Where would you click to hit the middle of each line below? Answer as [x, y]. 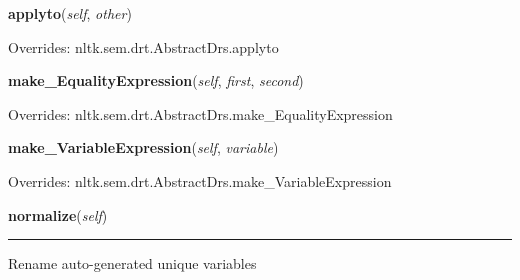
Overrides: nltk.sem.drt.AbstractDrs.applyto [143, 46]
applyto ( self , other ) [70, 13]
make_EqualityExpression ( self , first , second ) [156, 80]
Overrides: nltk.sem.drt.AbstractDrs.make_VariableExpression [200, 180]
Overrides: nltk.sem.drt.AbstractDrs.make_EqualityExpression [200, 113]
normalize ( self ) [58, 214]
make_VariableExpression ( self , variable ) [143, 147]
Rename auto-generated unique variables [132, 263]
